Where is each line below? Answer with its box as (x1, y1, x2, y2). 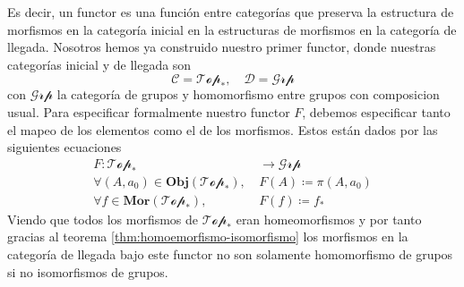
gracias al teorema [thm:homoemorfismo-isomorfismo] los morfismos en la (7, 227, 408, 246)
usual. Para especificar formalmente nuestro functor (7, 102, 290, 121)
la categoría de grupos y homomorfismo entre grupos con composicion (56, 85, 440, 104)
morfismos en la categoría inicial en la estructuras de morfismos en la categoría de (7, 20, 457, 38)
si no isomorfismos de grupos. (7, 262, 168, 281)
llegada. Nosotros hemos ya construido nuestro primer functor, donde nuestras (7, 38, 436, 56)
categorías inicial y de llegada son (7, 55, 192, 73)
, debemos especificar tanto (302, 102, 451, 121)
